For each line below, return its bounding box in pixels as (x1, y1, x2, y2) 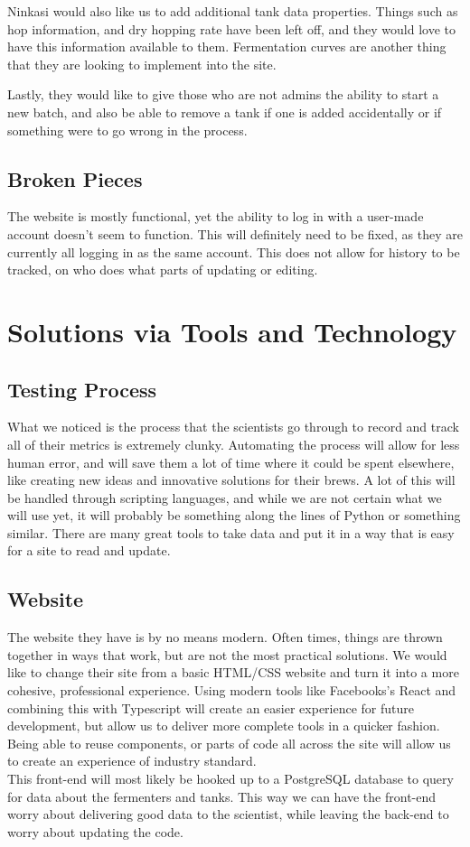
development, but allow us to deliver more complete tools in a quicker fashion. (7, 716, 440, 735)
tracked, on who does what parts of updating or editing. (7, 260, 318, 279)
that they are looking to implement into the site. (7, 54, 277, 73)
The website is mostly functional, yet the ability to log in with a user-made (7, 207, 424, 226)
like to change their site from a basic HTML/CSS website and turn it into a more (7, 663, 459, 682)
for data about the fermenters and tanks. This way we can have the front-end (7, 786, 437, 805)
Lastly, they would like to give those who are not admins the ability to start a (7, 85, 439, 104)
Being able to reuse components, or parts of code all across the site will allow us (7, 733, 451, 752)
